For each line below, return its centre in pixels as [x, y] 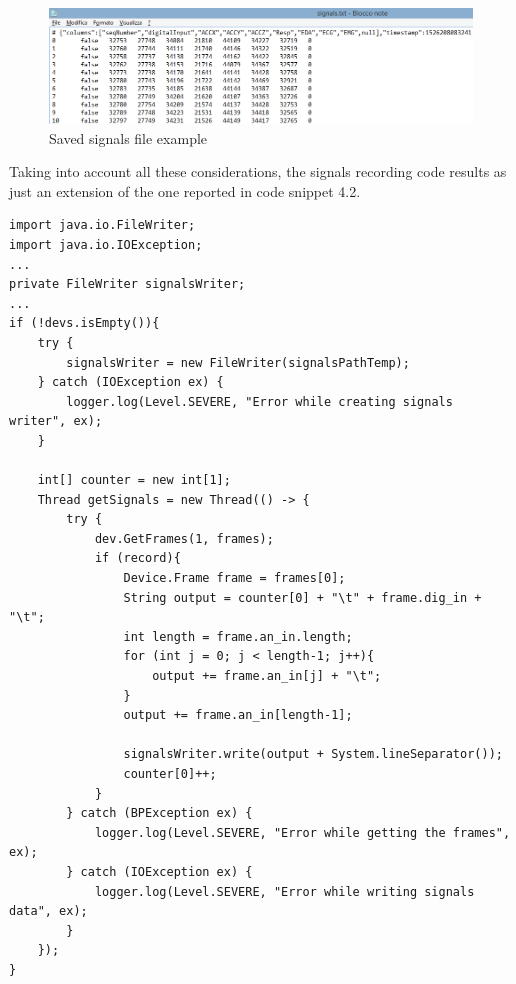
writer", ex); [56, 421]
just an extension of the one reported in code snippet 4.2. [185, 190]
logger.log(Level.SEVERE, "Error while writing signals [284, 891]
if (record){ [137, 558]
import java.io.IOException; [106, 244]
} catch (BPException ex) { [159, 813]
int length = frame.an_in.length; [238, 636]
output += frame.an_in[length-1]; [238, 715]
